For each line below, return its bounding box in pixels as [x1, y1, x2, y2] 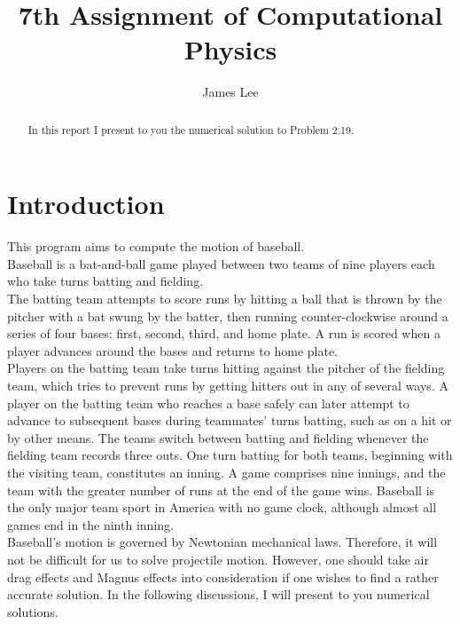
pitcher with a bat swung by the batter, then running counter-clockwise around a [7, 306, 448, 325]
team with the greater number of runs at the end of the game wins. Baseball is [7, 480, 435, 499]
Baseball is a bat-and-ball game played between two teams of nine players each [7, 254, 435, 273]
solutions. [7, 602, 58, 620]
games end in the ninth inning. [7, 515, 174, 533]
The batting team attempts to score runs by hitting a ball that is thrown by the [7, 289, 442, 308]
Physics [183, 31, 277, 67]
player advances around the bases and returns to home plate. [7, 341, 339, 359]
